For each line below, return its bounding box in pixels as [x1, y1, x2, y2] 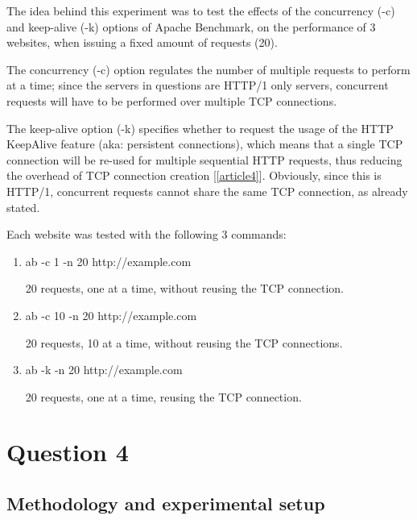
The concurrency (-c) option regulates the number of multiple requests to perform [6, 60, 411, 77]
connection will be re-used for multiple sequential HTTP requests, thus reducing [6, 151, 403, 168]
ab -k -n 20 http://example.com [25, 361, 183, 378]
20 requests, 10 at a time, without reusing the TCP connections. [25, 334, 343, 351]
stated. [6, 198, 40, 215]
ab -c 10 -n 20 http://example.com [25, 306, 197, 323]
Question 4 [6, 435, 129, 468]
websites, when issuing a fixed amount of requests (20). [6, 34, 278, 51]
